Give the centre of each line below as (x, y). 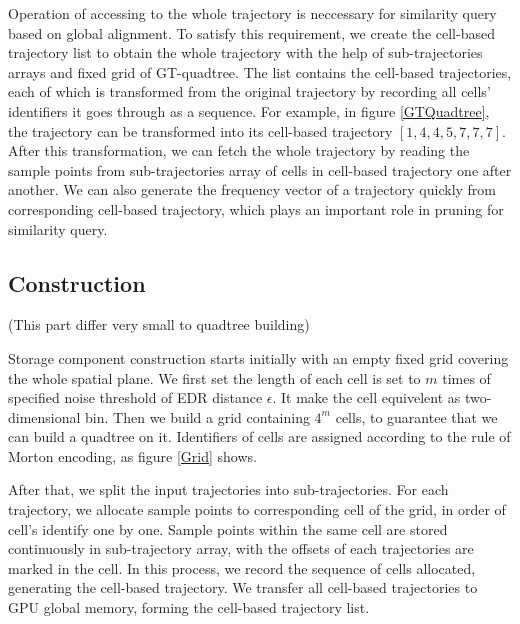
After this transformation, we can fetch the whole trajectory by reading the (239, 150)
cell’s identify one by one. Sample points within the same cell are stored (228, 528)
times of (466, 377)
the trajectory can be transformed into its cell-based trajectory (200, 130)
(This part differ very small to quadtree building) (159, 324)
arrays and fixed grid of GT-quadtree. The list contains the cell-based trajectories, (260, 71)
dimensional (44, 416)
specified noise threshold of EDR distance (135, 397)
